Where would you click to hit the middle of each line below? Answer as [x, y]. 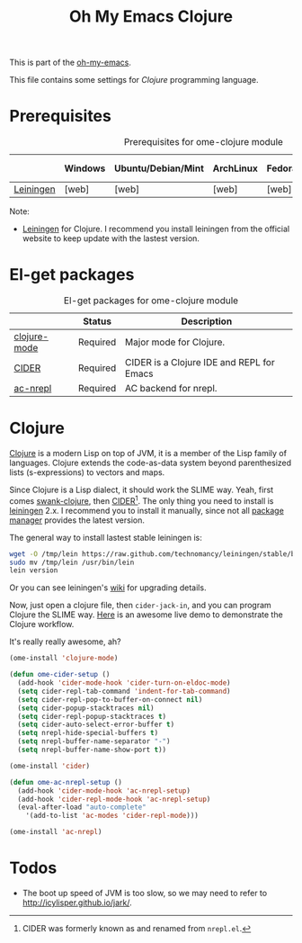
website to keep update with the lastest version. [111, 238]
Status [97, 321]
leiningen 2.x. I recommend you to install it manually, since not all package [147, 510]
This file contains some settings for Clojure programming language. [134, 80]
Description [207, 321]
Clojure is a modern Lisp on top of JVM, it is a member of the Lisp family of [148, 453]
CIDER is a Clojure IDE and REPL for [200, 363]
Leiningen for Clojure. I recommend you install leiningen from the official [156, 229]
